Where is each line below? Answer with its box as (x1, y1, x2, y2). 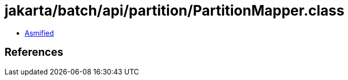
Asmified (25, 28, 54, 37)
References (5, 46, 63, 59)
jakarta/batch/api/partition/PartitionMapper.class (5, 2, 344, 19)
